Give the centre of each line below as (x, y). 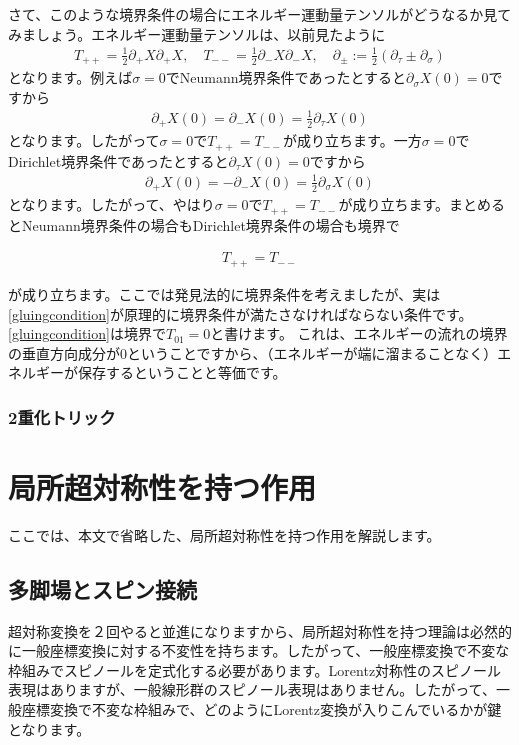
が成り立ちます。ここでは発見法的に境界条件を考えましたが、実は (224, 293)
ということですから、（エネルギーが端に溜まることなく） (312, 352)
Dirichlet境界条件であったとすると (118, 160)
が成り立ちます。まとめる (422, 204)
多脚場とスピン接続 (102, 588)
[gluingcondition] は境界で (87, 333)
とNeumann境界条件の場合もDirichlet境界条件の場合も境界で (204, 224)
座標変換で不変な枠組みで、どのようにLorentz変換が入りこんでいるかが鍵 (261, 709)
